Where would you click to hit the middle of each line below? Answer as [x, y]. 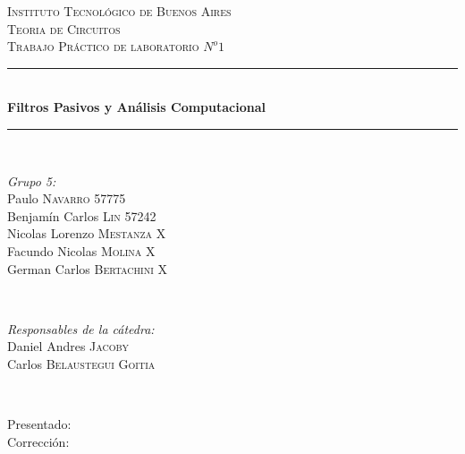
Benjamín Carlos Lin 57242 [82, 215]
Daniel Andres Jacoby [68, 346]
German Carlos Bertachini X [87, 268]
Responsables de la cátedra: [81, 328]
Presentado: [39, 424]
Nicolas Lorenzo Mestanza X [87, 233]
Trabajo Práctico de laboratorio [103, 46]
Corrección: [38, 441]
